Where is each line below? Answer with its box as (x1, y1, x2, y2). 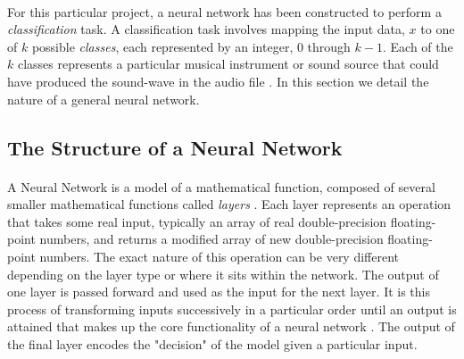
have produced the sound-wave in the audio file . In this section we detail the (7, 71, 429, 90)
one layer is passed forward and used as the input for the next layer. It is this (7, 282, 430, 301)
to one (420, 20, 455, 38)
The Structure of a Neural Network (7, 133, 343, 161)
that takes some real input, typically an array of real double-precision (7, 212, 387, 230)
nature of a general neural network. (7, 89, 200, 108)
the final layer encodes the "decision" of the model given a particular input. (7, 334, 418, 353)
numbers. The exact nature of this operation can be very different (39, 246, 400, 265)
